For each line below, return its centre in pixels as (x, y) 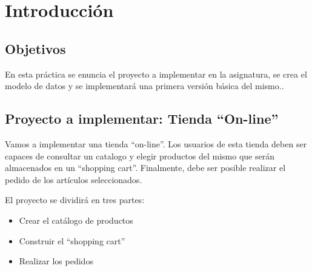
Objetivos (35, 48)
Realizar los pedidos (56, 261)
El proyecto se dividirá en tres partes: (75, 200)
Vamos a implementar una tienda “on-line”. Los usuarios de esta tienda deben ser (156, 143)
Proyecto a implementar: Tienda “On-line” (142, 119)
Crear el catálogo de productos (76, 220)
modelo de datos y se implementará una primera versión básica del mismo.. (144, 86)
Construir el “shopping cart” (72, 240)
